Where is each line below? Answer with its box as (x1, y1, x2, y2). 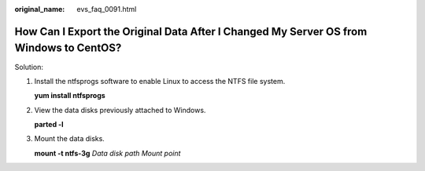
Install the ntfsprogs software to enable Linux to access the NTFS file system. (34, 76, 286, 85)
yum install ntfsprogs (34, 91, 105, 100)
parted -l (34, 120, 64, 129)
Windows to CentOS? (14, 42, 122, 55)
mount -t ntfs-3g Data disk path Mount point (34, 148, 181, 158)
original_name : (14, 5, 65, 13)
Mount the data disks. (34, 134, 105, 144)
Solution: (14, 62, 43, 71)
